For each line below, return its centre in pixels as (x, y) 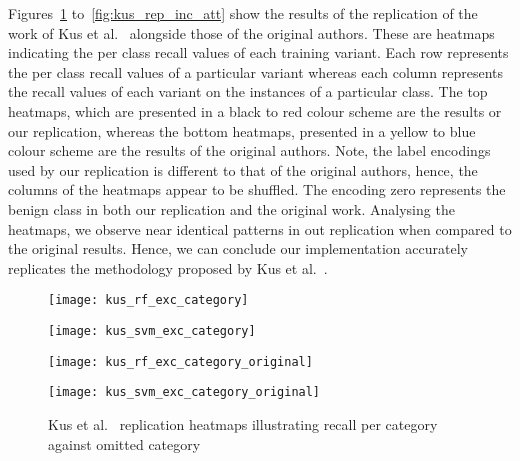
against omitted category (124, 443)
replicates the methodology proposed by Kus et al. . (168, 267)
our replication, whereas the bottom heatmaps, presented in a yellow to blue (242, 130)
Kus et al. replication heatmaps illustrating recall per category (243, 423)
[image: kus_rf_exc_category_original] (180, 361)
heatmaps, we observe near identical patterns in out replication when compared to (260, 228)
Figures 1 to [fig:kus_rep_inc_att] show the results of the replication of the (243, 13)
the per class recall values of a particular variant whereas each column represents (255, 71)
